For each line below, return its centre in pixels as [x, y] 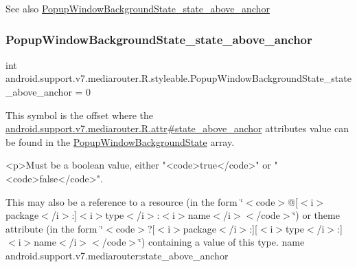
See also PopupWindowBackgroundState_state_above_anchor [138, 8]
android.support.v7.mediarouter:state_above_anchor [117, 255]
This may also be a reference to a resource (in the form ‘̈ [125, 201]
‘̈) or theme [316, 215]
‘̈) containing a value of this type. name [222, 242]
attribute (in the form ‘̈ [55, 228]
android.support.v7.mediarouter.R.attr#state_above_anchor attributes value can [177, 128]
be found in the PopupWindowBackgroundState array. [120, 141]
